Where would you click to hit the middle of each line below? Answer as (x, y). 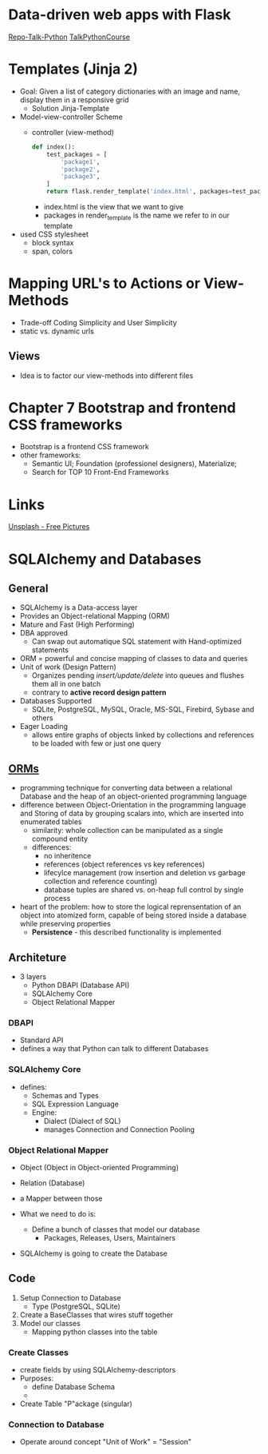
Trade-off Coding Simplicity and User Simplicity (98, 322)
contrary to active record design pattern (99, 692)
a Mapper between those (61, 1198)
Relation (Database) (52, 1183)
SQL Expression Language (75, 1104)
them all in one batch (66, 684)
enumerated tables (51, 822)
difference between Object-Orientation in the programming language (133, 805)
